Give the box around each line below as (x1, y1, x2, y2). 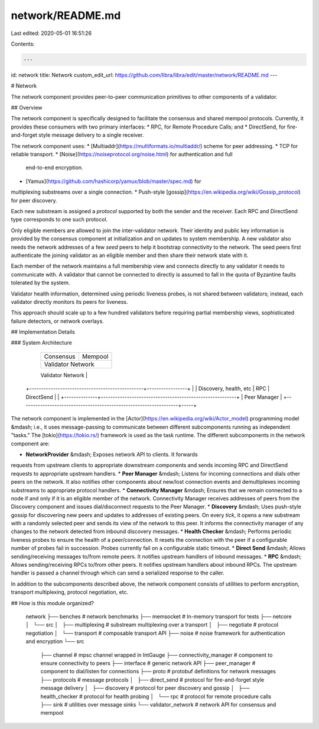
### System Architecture (11, 339, 72, 346)
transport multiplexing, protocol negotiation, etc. (11, 589, 129, 596)
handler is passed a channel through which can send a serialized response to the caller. (11, 569, 224, 577)
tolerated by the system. (11, 279, 70, 287)
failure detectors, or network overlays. (11, 317, 105, 325)
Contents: (11, 40, 35, 47)
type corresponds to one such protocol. (11, 216, 108, 223)
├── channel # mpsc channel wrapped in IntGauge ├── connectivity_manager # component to (40, 651, 273, 659)
